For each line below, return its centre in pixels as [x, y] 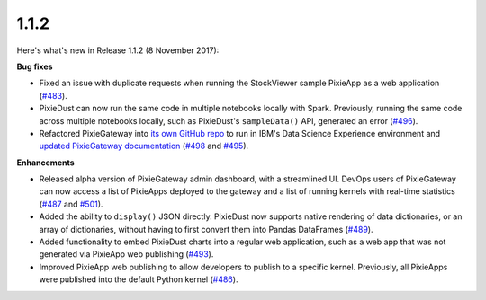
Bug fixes [35, 66]
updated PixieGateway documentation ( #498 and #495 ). [144, 146]
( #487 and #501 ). [71, 204]
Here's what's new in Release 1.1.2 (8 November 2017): [118, 50]
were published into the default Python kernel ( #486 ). [139, 279]
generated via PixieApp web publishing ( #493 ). [126, 254]
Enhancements [46, 163]
